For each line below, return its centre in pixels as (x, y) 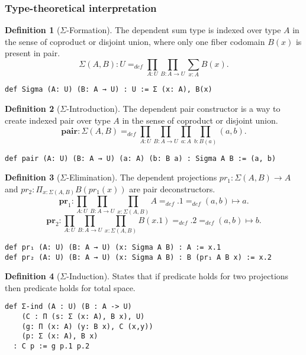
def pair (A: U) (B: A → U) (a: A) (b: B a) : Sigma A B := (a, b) (141, 158)
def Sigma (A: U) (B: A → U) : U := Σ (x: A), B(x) (109, 90)
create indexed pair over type (58, 120)
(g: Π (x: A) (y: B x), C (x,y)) (87, 326)
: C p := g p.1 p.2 (51, 346)
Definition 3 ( (33, 177)
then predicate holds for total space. (70, 287)
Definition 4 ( (33, 276)
